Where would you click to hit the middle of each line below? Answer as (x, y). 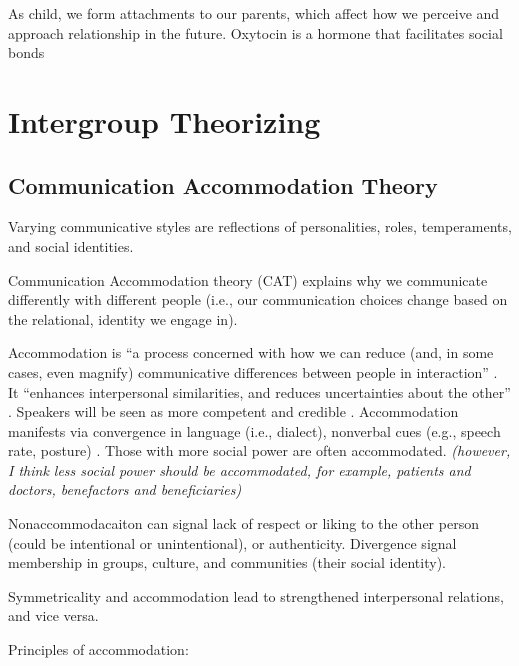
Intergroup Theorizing (164, 120)
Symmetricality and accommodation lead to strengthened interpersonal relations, (256, 595)
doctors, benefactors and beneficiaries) (125, 489)
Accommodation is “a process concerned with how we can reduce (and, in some (251, 352)
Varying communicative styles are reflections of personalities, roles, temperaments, (260, 226)
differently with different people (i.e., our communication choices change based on (258, 299)
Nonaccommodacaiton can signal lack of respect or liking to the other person (243, 523)
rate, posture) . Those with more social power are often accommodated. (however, (259, 450)
